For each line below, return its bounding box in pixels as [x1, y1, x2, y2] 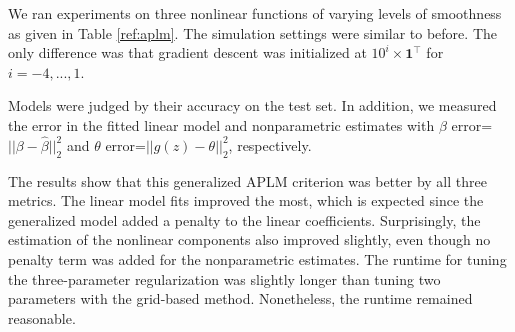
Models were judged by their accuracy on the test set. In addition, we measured [8, 95, 497, 116]
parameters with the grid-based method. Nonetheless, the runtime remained [8, 288, 473, 309]
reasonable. [8, 307, 76, 328]
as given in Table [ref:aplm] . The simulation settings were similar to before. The [8, 22, 497, 43]
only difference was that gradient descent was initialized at [8, 42, 367, 63]
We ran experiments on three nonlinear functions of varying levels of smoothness [8, 3, 502, 23]
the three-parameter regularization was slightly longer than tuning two [8, 268, 441, 289]
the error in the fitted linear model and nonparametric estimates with [8, 114, 435, 135]
